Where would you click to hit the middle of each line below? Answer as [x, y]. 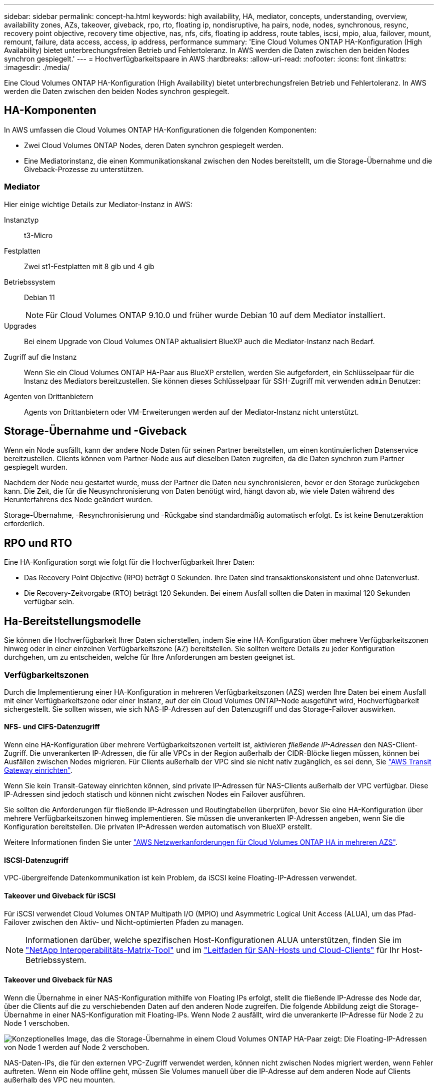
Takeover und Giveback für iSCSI [60, 895]
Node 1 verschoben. [37, 1023]
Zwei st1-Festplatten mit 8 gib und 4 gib [89, 266]
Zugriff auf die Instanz [40, 357]
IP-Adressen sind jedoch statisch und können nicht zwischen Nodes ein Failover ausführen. [155, 794]
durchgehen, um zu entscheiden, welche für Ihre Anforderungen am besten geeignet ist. [149, 657]
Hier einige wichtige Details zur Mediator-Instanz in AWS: [98, 204]
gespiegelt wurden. [36, 467]
